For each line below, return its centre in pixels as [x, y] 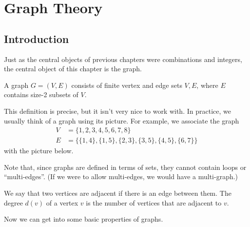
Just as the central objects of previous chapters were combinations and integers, [123, 59]
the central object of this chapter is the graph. [73, 69]
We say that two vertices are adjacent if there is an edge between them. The [118, 193]
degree [13, 202]
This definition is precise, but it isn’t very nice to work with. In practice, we [117, 111]
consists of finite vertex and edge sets [127, 85]
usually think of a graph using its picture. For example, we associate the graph [122, 120]
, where [207, 85]
